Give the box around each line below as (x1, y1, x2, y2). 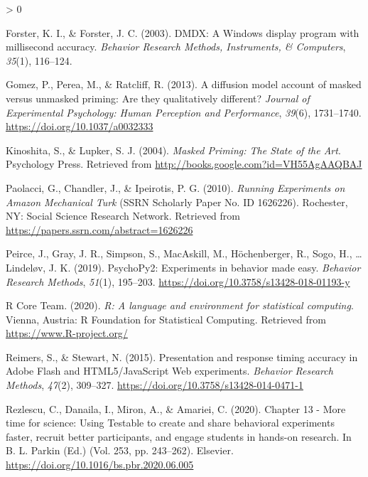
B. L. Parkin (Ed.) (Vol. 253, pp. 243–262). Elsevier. (6, 443, 234, 458)
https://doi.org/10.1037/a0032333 (6, 119, 153, 134)
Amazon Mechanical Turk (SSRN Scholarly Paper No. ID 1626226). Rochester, (6, 194, 348, 209)
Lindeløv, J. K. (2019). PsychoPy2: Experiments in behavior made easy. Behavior (6, 259, 361, 274)
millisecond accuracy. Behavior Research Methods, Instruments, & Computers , (6, 39, 346, 54)
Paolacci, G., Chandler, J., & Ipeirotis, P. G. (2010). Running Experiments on (6, 180, 345, 195)
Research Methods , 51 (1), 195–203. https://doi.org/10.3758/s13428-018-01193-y (6, 274, 350, 289)
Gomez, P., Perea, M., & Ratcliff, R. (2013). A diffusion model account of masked (6, 77, 362, 92)
